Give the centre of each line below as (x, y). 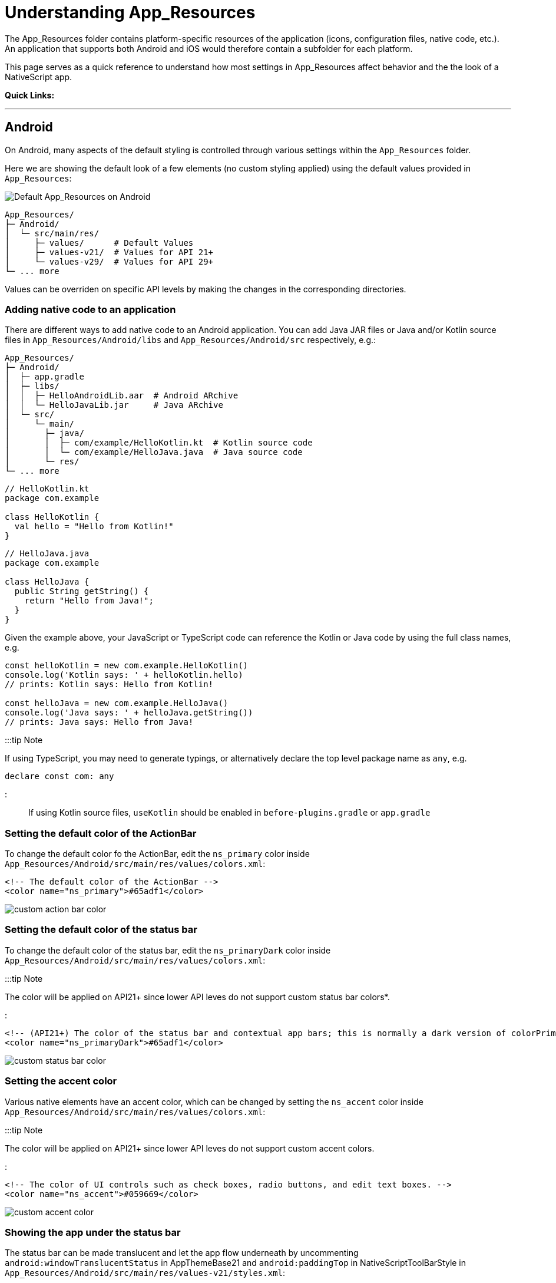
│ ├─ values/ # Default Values (99, 243)
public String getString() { (82, 591)
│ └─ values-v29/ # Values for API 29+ (109, 261)
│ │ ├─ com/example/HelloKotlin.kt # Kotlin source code (159, 443)
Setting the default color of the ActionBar (101, 833)
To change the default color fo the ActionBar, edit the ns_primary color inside (157, 854)
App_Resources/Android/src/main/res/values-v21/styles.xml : (145, 1273)
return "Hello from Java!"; (89, 601)
